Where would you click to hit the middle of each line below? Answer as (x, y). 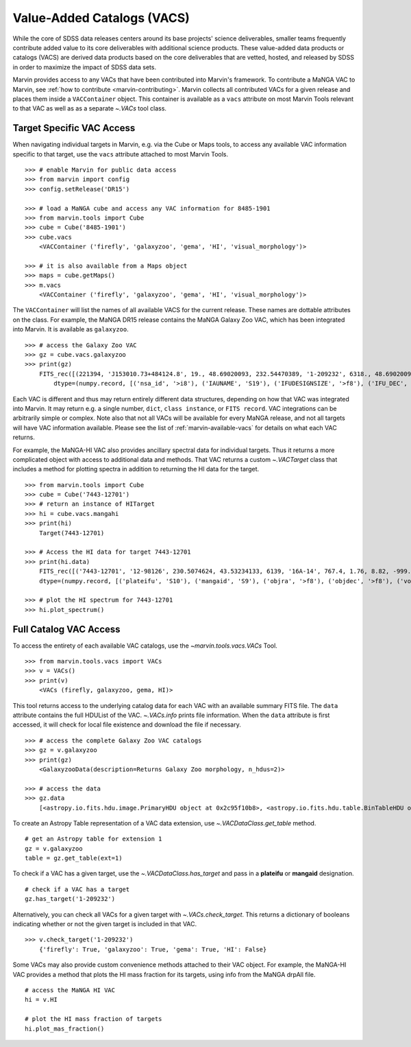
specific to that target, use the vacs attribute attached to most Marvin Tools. (121, 154)
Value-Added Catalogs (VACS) (101, 18)
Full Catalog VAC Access (66, 629)
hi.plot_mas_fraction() (65, 1028)
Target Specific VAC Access (74, 128)
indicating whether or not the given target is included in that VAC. (105, 924)
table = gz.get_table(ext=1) (74, 858)
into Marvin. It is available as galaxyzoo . (71, 329)
